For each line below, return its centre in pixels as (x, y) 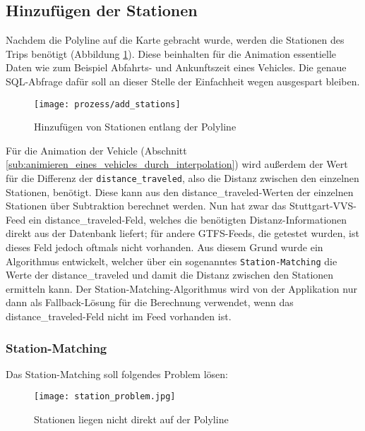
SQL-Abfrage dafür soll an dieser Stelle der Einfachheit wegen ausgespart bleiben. (183, 81)
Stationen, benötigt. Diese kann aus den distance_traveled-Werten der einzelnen (180, 192)
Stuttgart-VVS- (323, 206)
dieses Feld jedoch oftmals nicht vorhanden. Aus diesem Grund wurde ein (164, 247)
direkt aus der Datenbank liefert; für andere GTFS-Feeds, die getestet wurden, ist (182, 233)
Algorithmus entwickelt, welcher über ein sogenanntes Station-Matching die (172, 261)
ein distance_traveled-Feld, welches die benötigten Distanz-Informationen (188, 219)
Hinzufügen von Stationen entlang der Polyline (135, 127)
